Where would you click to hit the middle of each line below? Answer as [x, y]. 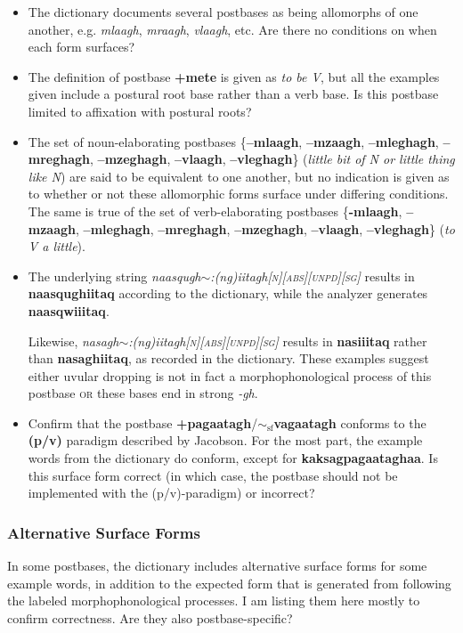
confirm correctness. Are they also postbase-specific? [150, 617]
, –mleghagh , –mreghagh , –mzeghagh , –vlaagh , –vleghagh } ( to [265, 228]
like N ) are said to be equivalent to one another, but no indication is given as [239, 176]
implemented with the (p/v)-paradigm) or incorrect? [171, 493]
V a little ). [57, 246]
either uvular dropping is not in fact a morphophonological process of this [230, 375]
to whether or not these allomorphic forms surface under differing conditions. [238, 194]
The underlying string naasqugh [114, 276]
